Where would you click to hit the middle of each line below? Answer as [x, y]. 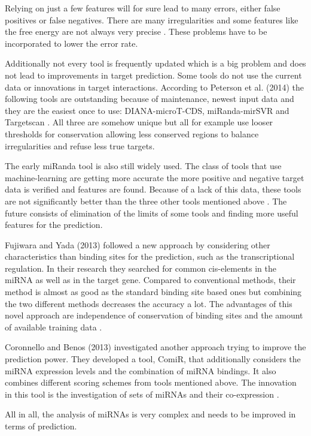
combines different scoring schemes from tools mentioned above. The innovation [151, 382]
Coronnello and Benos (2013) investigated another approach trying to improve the [155, 347]
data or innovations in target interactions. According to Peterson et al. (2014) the [154, 87]
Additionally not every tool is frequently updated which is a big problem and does [155, 63]
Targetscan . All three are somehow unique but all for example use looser [139, 122]
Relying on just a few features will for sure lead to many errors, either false [143, 8]
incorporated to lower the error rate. [71, 43]
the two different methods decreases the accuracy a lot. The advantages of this [149, 303]
